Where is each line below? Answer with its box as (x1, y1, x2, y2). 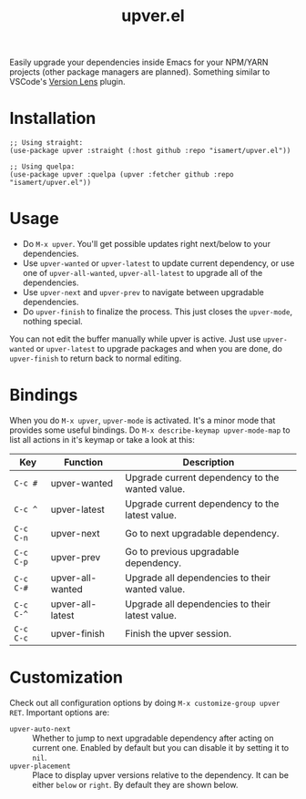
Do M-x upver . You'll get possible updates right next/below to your (22, 239, 271, 250)
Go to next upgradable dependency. (125, 528, 280, 539)
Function (63, 456, 103, 468)
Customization (9, 667, 123, 688)
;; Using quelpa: (9, 162, 76, 171)
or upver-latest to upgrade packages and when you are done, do (36, 343, 282, 354)
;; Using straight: (9, 138, 84, 148)
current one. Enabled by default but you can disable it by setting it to (32, 742, 290, 753)
